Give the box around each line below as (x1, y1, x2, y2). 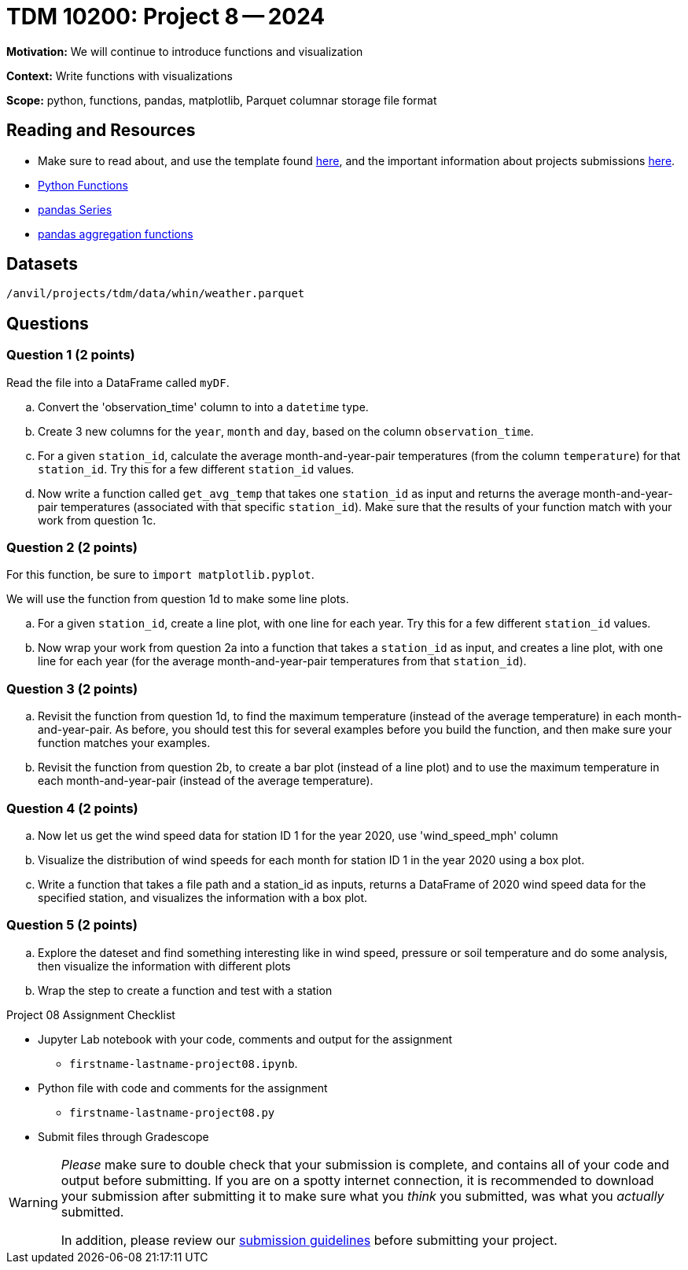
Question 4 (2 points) (6, 800, 138, 816)
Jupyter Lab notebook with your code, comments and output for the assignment (38, 1032, 453, 1046)
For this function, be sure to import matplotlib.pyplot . (6, 568, 315, 582)
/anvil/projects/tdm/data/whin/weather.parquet (6, 287, 305, 300)
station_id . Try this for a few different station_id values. (38, 462, 355, 476)
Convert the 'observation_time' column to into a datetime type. (38, 399, 369, 414)
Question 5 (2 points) (6, 917, 138, 933)
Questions (6, 313, 89, 333)
